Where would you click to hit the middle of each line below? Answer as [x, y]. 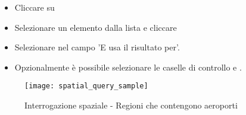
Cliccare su [35, 7]
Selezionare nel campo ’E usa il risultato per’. [97, 47]
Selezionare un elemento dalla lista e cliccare [96, 27]
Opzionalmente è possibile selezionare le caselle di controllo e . [128, 67]
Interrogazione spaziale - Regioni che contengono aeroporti [131, 105]
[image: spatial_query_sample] [86, 86]
